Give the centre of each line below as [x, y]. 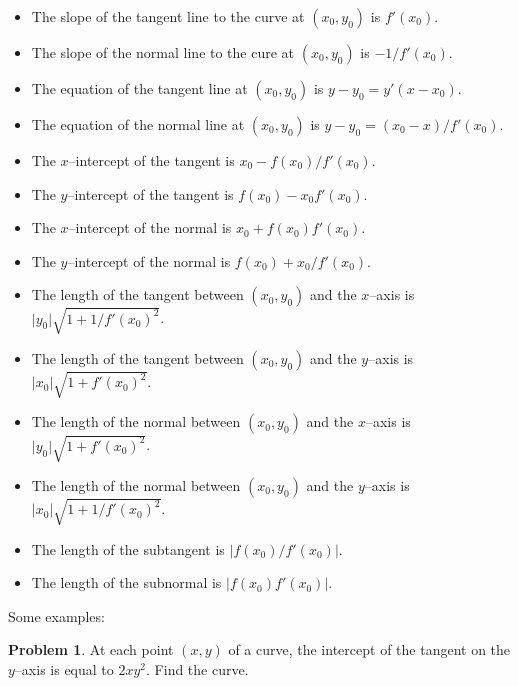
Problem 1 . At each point [91, 649]
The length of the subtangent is [128, 548]
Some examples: [56, 615]
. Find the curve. [197, 668]
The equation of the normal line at [138, 124]
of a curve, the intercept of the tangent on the [369, 649]
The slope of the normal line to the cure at [163, 52]
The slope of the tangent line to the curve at [168, 16]
